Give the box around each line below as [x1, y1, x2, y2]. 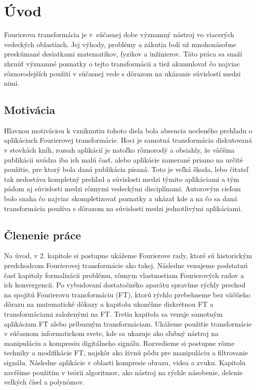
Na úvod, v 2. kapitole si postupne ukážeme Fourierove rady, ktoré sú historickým [4, 250, 252, 261]
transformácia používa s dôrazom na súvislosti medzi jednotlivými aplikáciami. [4, 203, 242, 213]
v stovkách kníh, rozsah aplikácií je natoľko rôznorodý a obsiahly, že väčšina [4, 145, 235, 155]
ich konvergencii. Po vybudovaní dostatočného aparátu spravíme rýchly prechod [4, 279, 246, 290]
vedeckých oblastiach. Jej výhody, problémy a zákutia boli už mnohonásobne [4, 39, 236, 49]
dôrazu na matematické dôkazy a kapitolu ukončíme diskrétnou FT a [4, 299, 213, 309]
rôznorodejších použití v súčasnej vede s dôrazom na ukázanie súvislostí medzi [4, 68, 241, 78]
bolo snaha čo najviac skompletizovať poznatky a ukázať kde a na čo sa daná [4, 193, 237, 204]
